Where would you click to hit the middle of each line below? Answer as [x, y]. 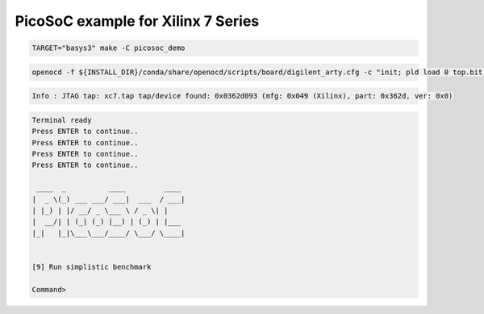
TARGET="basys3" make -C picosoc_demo [108, 48]
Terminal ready [62, 120]
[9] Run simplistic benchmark [92, 267]
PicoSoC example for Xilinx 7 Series [137, 21]
